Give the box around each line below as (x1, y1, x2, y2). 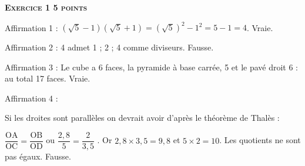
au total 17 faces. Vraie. (5, 72, 91, 84)
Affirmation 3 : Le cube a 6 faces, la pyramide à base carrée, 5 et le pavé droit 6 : (5, 60, 299, 73)
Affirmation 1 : (5, 21, 58, 33)
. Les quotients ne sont (219, 134, 301, 146)
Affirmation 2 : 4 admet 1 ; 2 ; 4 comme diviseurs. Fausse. (5, 41, 214, 53)
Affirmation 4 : (5, 92, 58, 104)
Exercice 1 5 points (5, 1, 88, 13)
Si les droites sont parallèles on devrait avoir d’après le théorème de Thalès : (5, 111, 280, 124)
